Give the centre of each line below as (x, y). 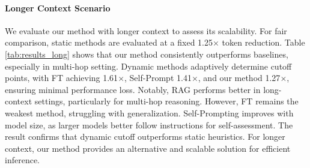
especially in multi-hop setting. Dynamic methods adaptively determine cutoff (148, 66)
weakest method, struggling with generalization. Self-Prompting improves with (149, 112)
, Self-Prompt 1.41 (158, 78)
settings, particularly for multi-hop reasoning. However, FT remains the (166, 101)
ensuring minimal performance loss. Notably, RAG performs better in (133, 89)
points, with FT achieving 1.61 (62, 78)
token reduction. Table (263, 42)
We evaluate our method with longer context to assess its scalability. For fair (146, 30)
